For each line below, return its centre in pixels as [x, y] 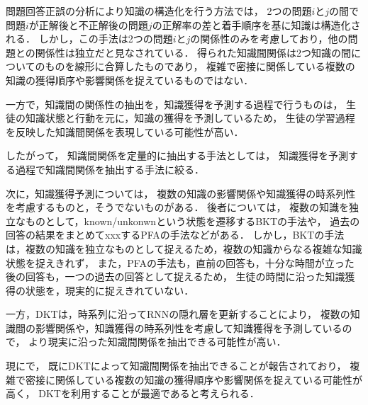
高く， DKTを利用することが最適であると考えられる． [133, 393]
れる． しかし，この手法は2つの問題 [89, 39]
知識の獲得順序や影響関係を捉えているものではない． [130, 80]
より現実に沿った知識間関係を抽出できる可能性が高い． [157, 342]
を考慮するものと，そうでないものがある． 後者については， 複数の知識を [178, 207]
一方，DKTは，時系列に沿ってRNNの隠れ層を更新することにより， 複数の [178, 314]
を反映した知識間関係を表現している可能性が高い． [125, 131]
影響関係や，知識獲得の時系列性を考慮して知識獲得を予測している [189, 327]
